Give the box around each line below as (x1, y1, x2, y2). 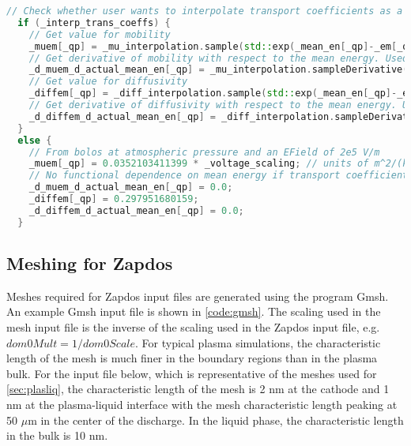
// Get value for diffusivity (28, 76, 188, 88)
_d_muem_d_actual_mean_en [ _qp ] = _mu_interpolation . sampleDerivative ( (28, 64, 409, 76)
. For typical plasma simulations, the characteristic (135, 334, 381, 350)
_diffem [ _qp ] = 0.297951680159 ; (28, 193, 199, 204)
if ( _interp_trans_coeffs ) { (17, 17, 171, 28)
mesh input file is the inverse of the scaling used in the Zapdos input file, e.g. (6, 319, 380, 335)
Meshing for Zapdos (6, 251, 173, 275)
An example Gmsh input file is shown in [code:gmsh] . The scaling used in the (6, 303, 381, 320)
